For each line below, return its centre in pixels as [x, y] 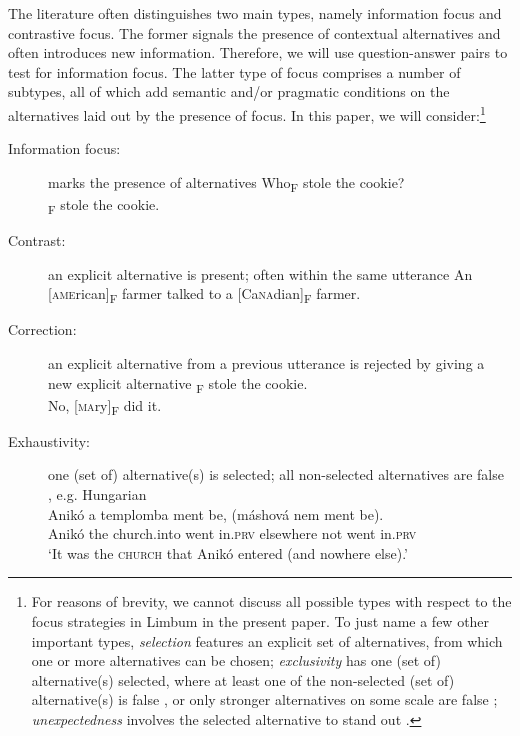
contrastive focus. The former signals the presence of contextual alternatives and [254, 32]
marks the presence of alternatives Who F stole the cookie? [226, 183]
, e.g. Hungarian [97, 494]
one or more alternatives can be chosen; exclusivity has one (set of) [236, 660]
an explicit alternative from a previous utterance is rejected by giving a [266, 362]
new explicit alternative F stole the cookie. [178, 384]
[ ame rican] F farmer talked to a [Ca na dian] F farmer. [204, 295]
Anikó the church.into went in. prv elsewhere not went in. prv [232, 533]
